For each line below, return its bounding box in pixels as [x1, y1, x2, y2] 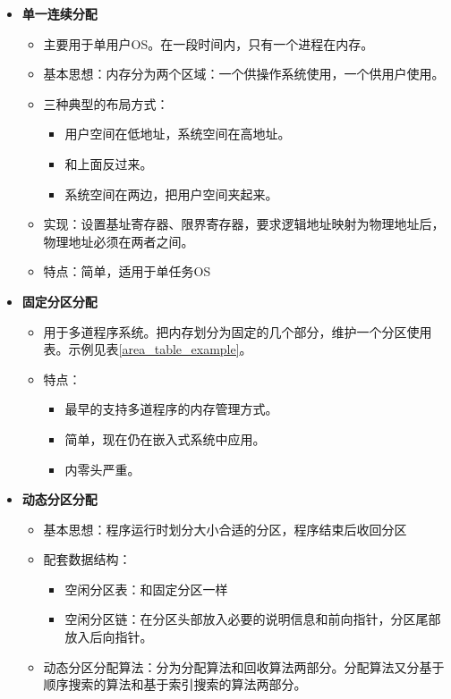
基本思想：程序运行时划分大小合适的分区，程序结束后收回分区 [43, 519, 407, 538]
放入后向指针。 [64, 627, 153, 646]
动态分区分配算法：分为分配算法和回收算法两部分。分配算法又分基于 [43, 657, 445, 676]
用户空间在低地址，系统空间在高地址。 [64, 124, 291, 143]
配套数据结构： [43, 550, 132, 568]
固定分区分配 [21, 291, 98, 310]
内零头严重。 [64, 459, 140, 478]
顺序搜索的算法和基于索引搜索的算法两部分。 [43, 675, 307, 694]
